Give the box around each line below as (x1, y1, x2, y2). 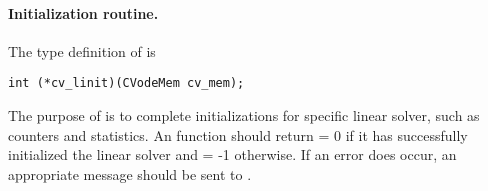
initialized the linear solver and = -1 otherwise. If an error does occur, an (8, 144, 457, 165)
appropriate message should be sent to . (8, 163, 252, 184)
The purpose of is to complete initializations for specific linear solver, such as (8, 105, 480, 126)
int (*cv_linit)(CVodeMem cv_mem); (8, 76, 245, 91)
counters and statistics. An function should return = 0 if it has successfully (8, 124, 468, 145)
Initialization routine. (8, 2, 159, 23)
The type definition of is (8, 40, 156, 61)
